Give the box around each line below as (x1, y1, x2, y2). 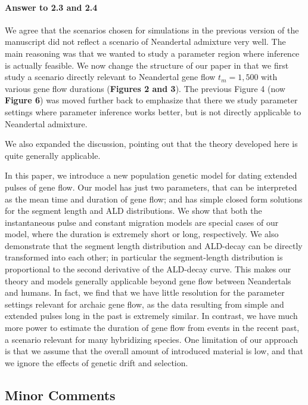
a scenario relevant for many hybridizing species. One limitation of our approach (5, 333, 298, 345)
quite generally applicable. (5, 149, 101, 161)
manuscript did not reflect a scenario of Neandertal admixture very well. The (5, 35, 286, 48)
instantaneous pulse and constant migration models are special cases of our (5, 216, 279, 228)
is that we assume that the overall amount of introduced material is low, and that (5, 345, 303, 357)
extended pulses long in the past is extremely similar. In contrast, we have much (5, 309, 298, 322)
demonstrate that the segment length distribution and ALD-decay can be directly (5, 239, 303, 251)
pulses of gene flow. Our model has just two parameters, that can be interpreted (5, 180, 297, 193)
